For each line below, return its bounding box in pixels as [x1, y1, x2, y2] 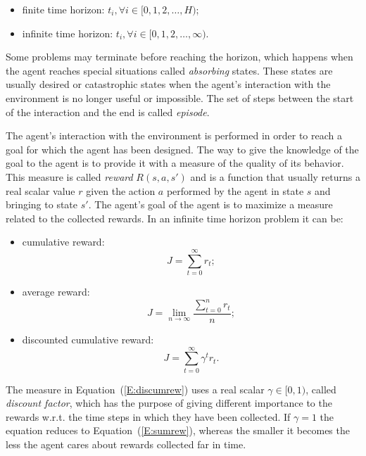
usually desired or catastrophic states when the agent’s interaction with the [6, 77, 331, 91]
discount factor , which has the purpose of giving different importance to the [6, 395, 332, 410]
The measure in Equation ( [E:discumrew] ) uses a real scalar [6, 381, 265, 396]
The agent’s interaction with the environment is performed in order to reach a [6, 128, 342, 143]
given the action [86, 183, 156, 198]
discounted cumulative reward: [22, 331, 154, 346]
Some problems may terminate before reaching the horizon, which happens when [6, 49, 353, 64]
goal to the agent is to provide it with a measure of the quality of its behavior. [6, 156, 344, 170]
